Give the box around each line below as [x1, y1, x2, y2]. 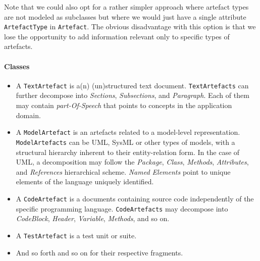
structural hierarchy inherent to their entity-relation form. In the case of [16, 146, 240, 157]
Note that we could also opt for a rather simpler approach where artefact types [4, 2, 249, 12]
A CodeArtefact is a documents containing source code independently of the [16, 193, 254, 203]
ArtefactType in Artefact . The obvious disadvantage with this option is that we [4, 21, 256, 32]
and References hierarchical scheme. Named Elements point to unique [16, 166, 231, 177]
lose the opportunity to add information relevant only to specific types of [4, 31, 230, 41]
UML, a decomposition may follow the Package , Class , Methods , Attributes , [16, 156, 249, 167]
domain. [16, 110, 41, 120]
